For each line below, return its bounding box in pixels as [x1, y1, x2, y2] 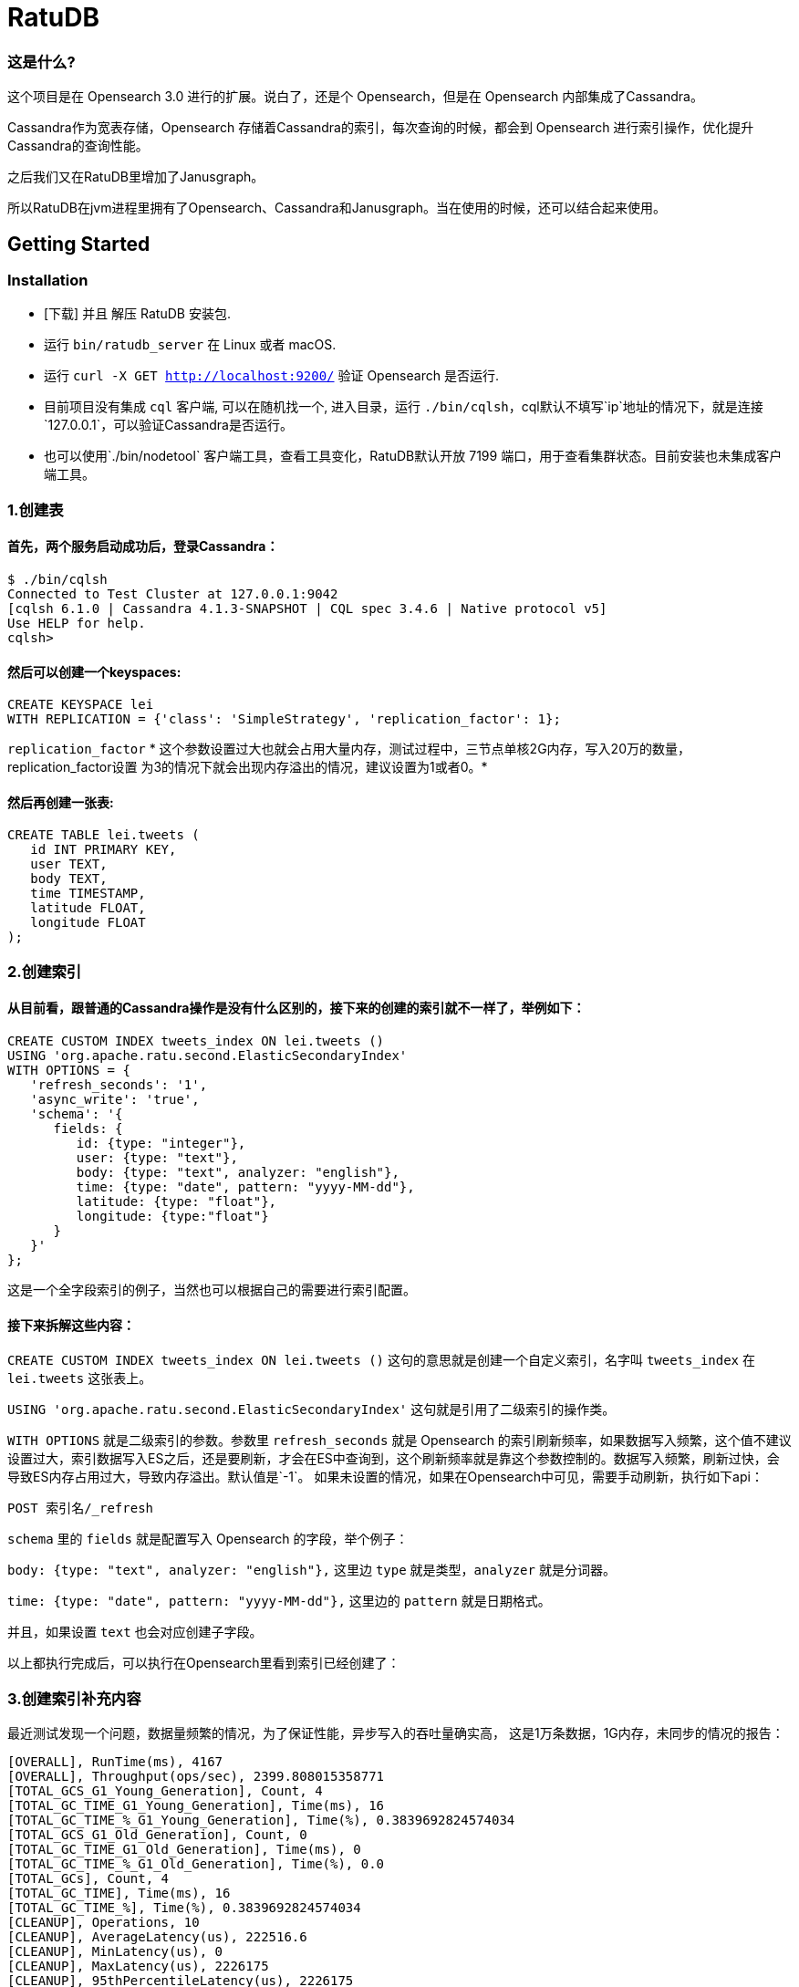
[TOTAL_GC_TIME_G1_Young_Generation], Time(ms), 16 [7, 1797, 385, 1813]
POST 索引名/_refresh [7, 1501, 154, 1516]
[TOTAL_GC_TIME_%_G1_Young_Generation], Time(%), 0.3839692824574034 [7, 1812, 515, 1827]
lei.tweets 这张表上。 [7, 1370, 152, 1387]
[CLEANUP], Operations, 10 [7, 1914, 200, 1930]
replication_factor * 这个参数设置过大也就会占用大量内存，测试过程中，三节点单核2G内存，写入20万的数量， [7, 741, 690, 757]
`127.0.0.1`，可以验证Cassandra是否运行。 [44, 417, 293, 433]
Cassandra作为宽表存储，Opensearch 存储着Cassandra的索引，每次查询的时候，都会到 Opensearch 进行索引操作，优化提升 [7, 120, 754, 136]
